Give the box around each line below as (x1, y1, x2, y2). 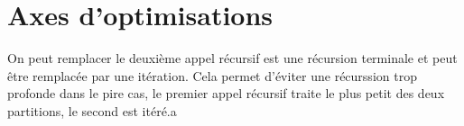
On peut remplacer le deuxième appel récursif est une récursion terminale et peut (7, 49, 458, 67)
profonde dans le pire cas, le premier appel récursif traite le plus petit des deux (7, 84, 445, 103)
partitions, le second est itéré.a (7, 101, 177, 120)
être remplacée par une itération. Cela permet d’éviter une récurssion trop (7, 66, 417, 85)
